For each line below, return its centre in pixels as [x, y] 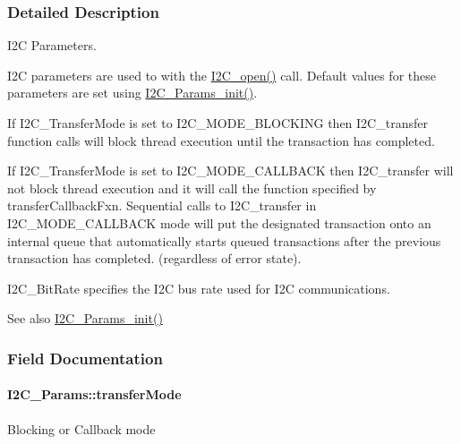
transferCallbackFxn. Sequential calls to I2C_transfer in [162, 205]
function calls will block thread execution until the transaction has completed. [221, 140]
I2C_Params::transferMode [94, 394]
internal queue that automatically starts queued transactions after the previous [224, 240]
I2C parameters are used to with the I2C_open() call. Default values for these [222, 75]
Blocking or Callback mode [81, 428]
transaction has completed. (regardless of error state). [154, 258]
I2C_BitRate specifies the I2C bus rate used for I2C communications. [199, 288]
